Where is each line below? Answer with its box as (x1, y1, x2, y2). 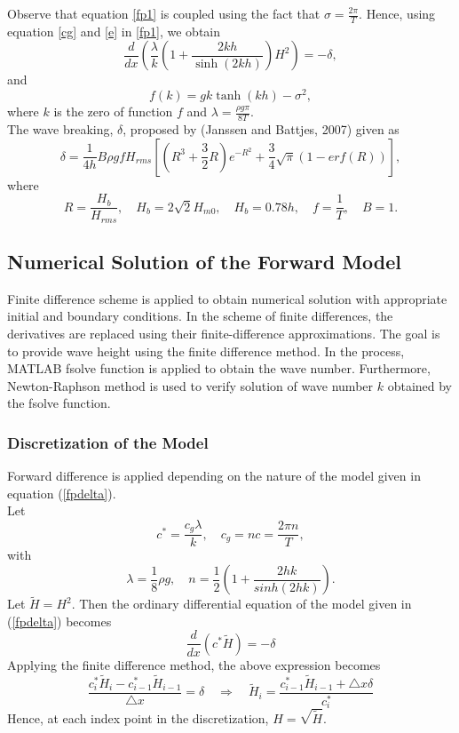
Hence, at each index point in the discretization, (7, 709, 269, 728)
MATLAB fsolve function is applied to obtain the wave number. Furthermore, (7, 359, 431, 378)
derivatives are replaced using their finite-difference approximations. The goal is (7, 324, 440, 343)
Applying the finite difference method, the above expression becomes (7, 655, 381, 673)
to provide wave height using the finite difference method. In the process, (7, 341, 405, 360)
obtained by (387, 376, 452, 394)
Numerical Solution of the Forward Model (7, 248, 402, 275)
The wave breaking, (7, 119, 114, 138)
